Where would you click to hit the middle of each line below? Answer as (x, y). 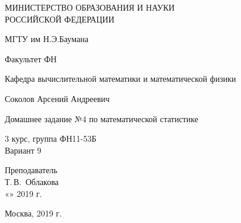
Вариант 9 (23, 150)
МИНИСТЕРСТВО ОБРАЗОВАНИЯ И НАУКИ (90, 7)
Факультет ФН (31, 58)
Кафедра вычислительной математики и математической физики (120, 79)
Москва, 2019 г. (33, 213)
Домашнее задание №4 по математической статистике (102, 118)
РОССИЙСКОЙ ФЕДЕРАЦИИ (60, 19)
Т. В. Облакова (32, 181)
